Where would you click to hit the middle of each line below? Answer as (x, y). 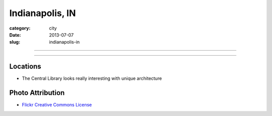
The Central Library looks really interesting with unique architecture (92, 78)
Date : (15, 35)
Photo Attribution (37, 93)
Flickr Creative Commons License (57, 105)
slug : (15, 42)
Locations (25, 67)
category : (20, 28)
